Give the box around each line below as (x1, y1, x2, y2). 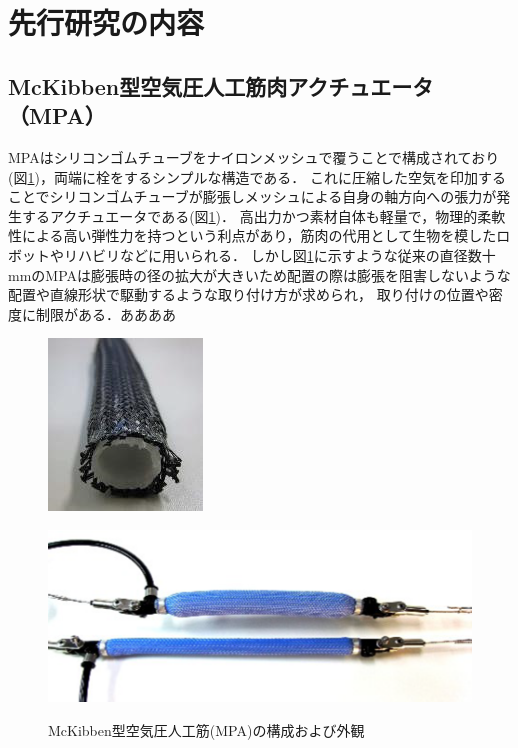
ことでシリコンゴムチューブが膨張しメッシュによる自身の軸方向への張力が (8, 186, 497, 207)
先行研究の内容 (8, 2, 205, 43)
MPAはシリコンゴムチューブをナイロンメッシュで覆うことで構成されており (8, 146, 500, 167)
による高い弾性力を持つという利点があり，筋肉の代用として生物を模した (21, 225, 497, 246)
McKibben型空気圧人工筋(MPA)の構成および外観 (48, 719, 365, 740)
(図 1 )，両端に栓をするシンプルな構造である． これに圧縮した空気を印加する (8, 166, 506, 187)
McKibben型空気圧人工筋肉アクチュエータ (8, 70, 434, 101)
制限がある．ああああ (35, 303, 176, 324)
